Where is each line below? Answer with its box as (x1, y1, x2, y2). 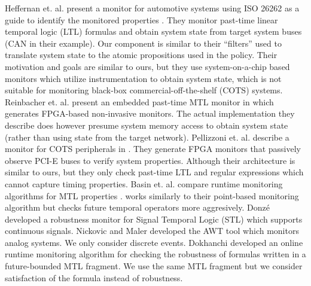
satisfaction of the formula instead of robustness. (5, 271, 183, 284)
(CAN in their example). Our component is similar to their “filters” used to (5, 36, 282, 49)
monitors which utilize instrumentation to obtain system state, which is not (5, 72, 282, 84)
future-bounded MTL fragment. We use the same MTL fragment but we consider (5, 260, 303, 272)
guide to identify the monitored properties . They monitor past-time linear (5, 13, 278, 26)
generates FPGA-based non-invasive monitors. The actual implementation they (5, 107, 295, 120)
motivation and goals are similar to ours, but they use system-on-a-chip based (5, 60, 290, 72)
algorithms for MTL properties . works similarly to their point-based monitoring (5, 189, 299, 202)
